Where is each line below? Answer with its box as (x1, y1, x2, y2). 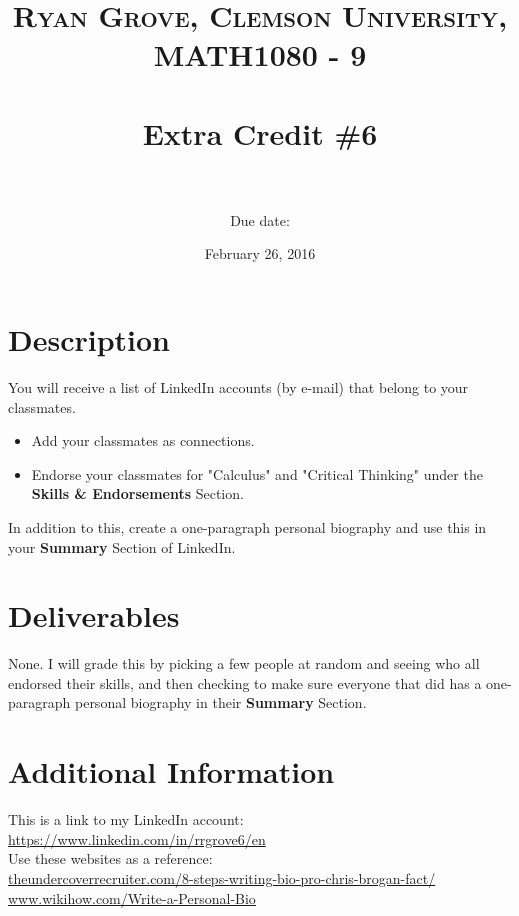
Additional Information (8, 751, 335, 792)
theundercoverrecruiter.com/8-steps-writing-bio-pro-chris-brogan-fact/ (8, 867, 436, 888)
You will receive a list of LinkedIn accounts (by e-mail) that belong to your (8, 377, 469, 397)
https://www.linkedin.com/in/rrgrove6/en (8, 828, 266, 849)
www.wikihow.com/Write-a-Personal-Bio (8, 887, 256, 908)
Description (8, 319, 171, 360)
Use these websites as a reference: (8, 848, 213, 869)
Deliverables (8, 595, 180, 636)
